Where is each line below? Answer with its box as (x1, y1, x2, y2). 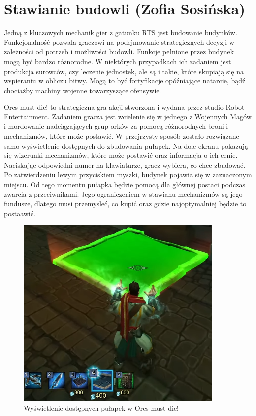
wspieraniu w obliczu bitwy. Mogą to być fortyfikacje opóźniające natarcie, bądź (4, 76, 246, 86)
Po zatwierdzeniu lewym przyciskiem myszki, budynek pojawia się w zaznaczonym (4, 169, 252, 180)
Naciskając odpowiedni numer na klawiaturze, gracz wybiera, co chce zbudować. (4, 159, 246, 170)
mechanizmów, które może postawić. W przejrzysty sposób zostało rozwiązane (4, 131, 239, 141)
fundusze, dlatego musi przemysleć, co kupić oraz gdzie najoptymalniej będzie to (4, 198, 247, 209)
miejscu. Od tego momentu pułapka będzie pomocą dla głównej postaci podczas (4, 179, 245, 189)
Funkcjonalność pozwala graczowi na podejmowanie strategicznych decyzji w (4, 37, 234, 47)
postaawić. (4, 208, 35, 218)
